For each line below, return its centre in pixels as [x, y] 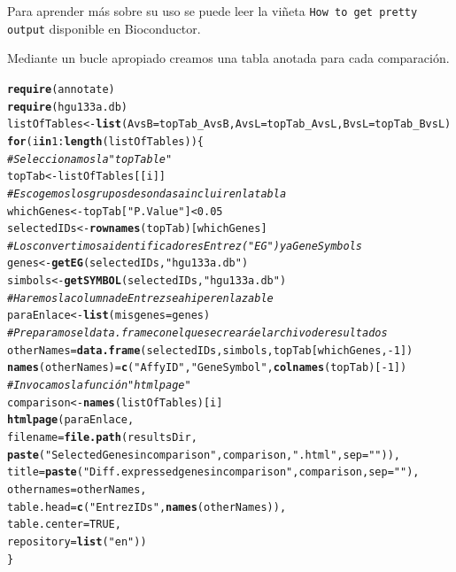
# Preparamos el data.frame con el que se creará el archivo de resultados [197, 333]
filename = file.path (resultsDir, [102, 438]
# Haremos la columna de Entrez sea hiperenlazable [140, 298]
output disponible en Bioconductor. [104, 28]
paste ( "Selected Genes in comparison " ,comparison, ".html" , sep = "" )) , [204, 455]
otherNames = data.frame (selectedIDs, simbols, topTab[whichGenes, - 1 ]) [210, 350]
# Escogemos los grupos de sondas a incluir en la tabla [147, 193]
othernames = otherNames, [77, 490]
